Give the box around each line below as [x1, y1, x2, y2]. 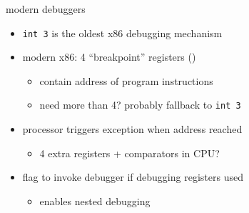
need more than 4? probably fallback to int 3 [39, 97, 241, 112]
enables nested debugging [39, 193, 151, 208]
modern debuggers [6, 1, 86, 16]
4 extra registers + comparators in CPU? [39, 145, 220, 160]
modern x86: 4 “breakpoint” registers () [22, 49, 196, 64]
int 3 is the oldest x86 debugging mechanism [22, 25, 223, 40]
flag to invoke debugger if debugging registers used [22, 169, 243, 184]
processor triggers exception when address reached [22, 122, 243, 137]
